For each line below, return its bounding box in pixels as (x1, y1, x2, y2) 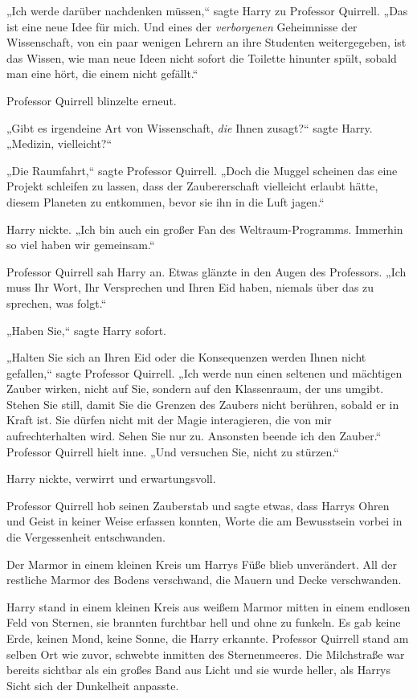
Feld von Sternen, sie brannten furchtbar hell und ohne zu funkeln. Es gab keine (6, 614, 401, 631)
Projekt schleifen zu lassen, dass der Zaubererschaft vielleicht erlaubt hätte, (6, 178, 378, 194)
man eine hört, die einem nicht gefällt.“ (6, 65, 198, 82)
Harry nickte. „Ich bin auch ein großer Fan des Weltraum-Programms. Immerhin (6, 220, 403, 237)
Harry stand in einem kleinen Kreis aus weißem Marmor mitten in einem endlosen (6, 598, 411, 615)
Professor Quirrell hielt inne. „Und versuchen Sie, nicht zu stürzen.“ (6, 443, 339, 460)
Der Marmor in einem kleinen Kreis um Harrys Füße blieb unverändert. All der (6, 555, 397, 572)
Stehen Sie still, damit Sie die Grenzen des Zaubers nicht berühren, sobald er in (6, 395, 399, 412)
